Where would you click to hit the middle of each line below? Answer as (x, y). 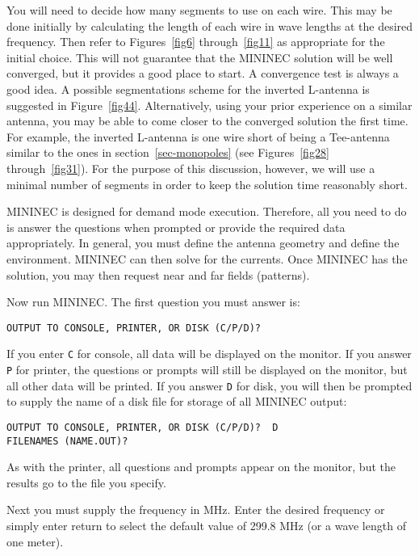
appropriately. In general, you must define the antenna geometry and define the (203, 243)
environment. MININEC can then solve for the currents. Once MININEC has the (207, 258)
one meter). (35, 541)
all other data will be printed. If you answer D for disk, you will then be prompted (209, 385)
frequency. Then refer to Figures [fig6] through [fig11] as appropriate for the (196, 42)
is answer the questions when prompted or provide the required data (176, 227)
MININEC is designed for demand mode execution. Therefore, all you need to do (207, 211)
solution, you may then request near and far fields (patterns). (158, 274)
